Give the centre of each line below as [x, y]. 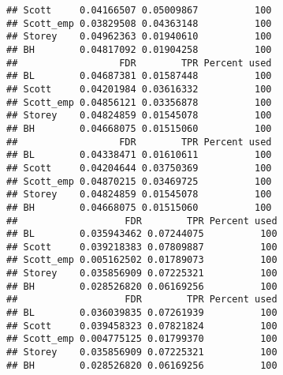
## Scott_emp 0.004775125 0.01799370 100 [142, 339]
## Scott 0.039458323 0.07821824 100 [142, 326]
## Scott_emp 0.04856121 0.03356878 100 [139, 102]
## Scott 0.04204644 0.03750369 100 [139, 168]
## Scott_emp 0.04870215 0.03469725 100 [139, 181]
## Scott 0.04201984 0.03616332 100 [139, 89]
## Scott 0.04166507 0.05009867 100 [139, 10]
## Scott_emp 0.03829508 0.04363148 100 [139, 23]
